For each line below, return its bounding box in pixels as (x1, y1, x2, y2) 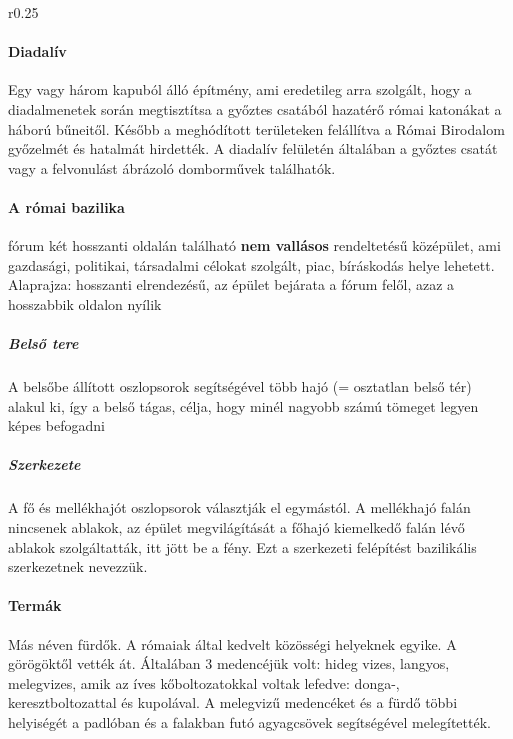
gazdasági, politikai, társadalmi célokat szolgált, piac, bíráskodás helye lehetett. (8, 254, 495, 275)
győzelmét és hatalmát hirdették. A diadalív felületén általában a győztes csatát (8, 138, 498, 159)
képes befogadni (8, 415, 105, 436)
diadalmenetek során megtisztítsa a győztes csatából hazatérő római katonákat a (8, 98, 502, 119)
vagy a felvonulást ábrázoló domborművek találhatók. (8, 157, 336, 178)
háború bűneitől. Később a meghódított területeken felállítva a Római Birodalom (8, 118, 505, 139)
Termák (8, 595, 62, 616)
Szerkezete (8, 454, 81, 475)
